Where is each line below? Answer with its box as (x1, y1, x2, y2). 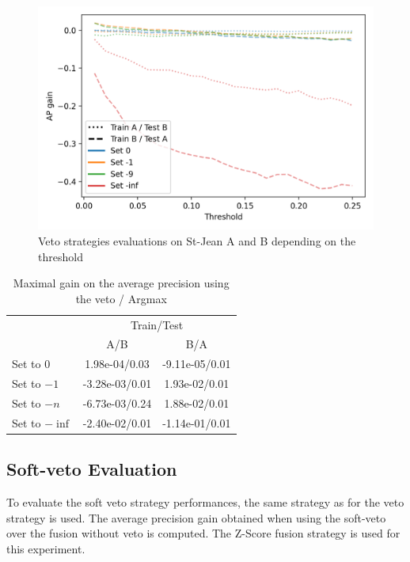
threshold (38, 248, 83, 264)
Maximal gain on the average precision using (13, 275, 230, 291)
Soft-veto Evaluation (6, 457, 177, 481)
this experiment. (6, 540, 85, 556)
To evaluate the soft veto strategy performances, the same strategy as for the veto (6, 494, 404, 511)
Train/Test (131, 316, 184, 332)
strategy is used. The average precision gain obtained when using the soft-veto (6, 509, 386, 526)
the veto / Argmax (75, 290, 167, 306)
